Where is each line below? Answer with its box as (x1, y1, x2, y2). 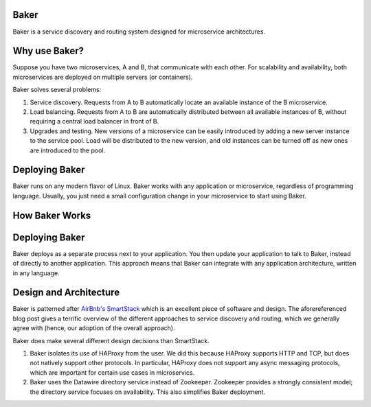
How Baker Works (12, 209, 91, 221)
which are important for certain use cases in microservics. (30, 368, 195, 377)
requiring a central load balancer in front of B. (30, 117, 159, 126)
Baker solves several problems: (12, 86, 102, 94)
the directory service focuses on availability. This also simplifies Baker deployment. (30, 388, 266, 396)
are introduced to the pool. (30, 146, 106, 154)
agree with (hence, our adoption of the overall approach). (12, 324, 175, 332)
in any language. (12, 268, 60, 277)
